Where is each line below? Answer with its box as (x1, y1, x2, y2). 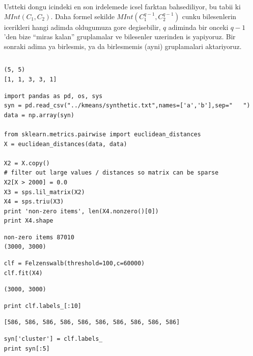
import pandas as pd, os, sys (4, 92, 103, 100)
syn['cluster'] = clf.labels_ (4, 335, 103, 343)
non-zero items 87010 (4, 233, 75, 241)
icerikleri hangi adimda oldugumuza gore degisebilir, (4, 22, 161, 32)
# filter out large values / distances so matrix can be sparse (4, 169, 219, 177)
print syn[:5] (4, 345, 50, 352)
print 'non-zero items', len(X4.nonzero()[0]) (4, 207, 159, 215)
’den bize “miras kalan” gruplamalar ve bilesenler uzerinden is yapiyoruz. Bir (4, 31, 236, 42)
